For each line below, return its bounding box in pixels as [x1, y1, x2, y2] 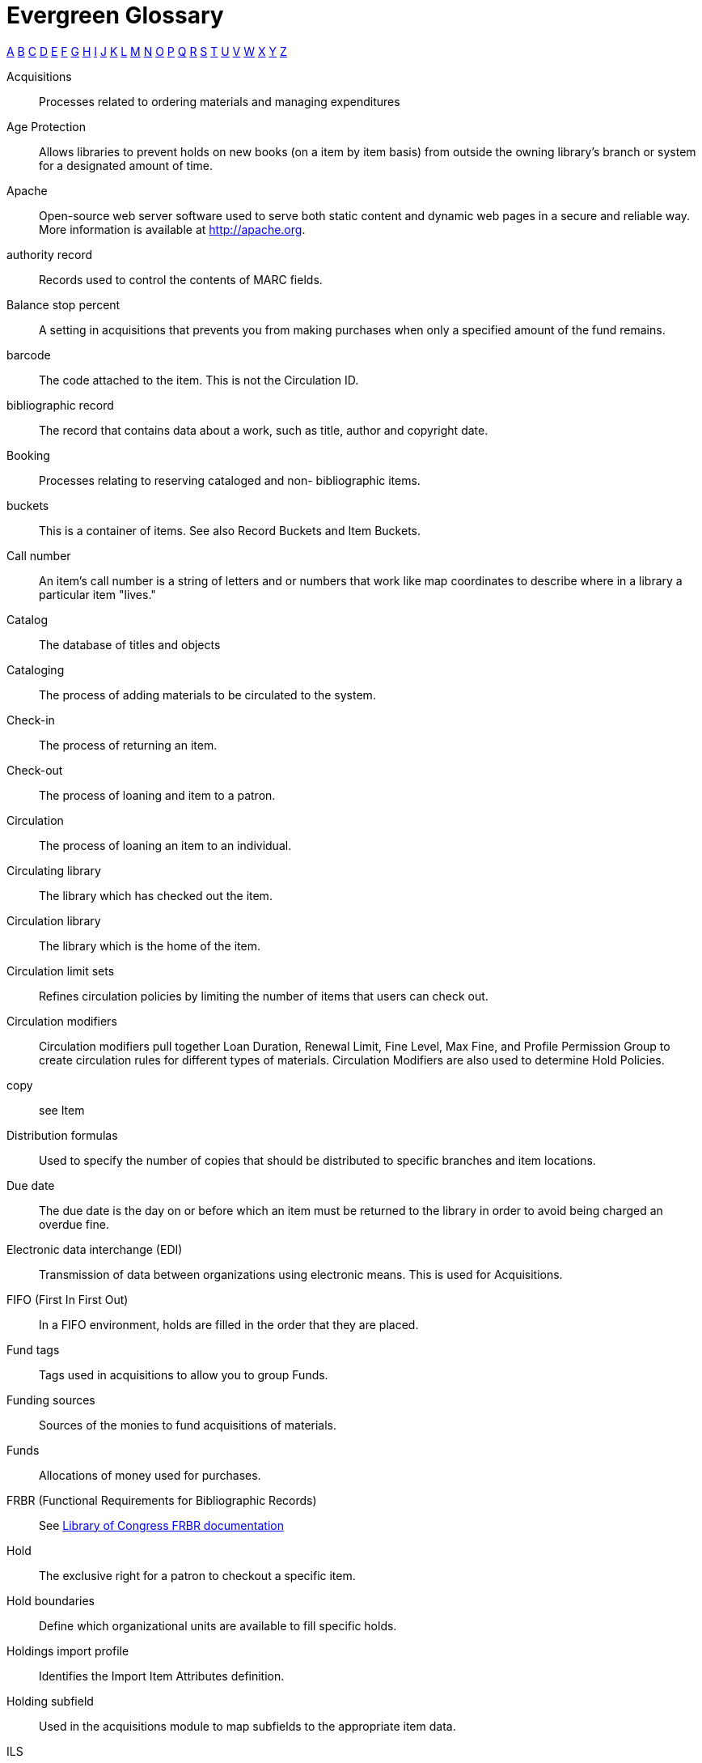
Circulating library [6, 863, 101, 877]
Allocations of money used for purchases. [39, 1468, 261, 1482]
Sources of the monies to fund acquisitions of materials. [39, 1417, 337, 1432]
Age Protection [6, 119, 86, 134]
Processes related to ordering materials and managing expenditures [39, 94, 400, 108]
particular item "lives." [39, 587, 156, 601]
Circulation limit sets [6, 963, 115, 978]
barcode [6, 347, 51, 362]
